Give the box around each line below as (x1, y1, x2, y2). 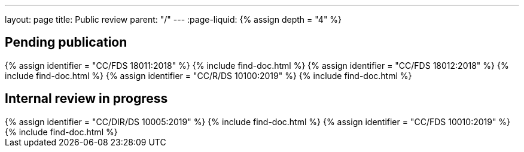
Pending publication (5, 35, 127, 50)
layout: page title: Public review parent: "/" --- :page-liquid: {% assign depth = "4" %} (5, 14, 342, 25)
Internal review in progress (5, 91, 168, 107)
